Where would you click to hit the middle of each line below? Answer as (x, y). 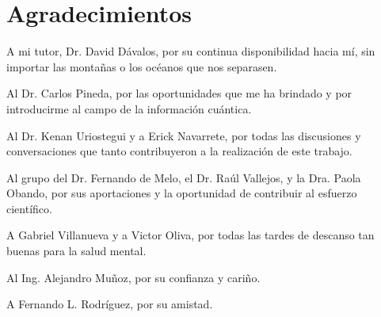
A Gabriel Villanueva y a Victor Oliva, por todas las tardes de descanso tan (190, 235)
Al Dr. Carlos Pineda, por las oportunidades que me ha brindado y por (179, 93)
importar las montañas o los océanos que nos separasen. (142, 66)
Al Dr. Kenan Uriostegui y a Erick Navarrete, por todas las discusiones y (184, 135)
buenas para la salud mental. (76, 251)
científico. (29, 208)
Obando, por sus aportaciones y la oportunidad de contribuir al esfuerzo (182, 193)
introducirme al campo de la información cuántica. (129, 108)
